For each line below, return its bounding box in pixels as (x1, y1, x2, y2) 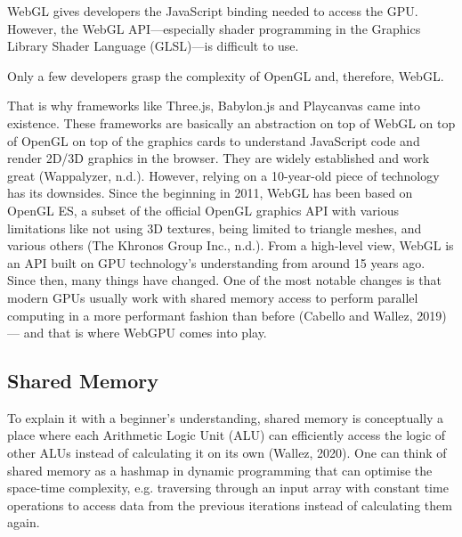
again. (7, 513, 40, 532)
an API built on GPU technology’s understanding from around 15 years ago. (7, 253, 426, 272)
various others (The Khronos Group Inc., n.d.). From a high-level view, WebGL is (7, 236, 454, 255)
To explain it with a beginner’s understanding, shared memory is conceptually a (7, 408, 444, 427)
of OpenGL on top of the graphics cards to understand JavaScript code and (7, 131, 420, 150)
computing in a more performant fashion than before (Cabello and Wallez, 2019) (7, 305, 447, 324)
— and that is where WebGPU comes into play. (7, 323, 267, 342)
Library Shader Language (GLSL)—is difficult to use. (7, 37, 299, 55)
